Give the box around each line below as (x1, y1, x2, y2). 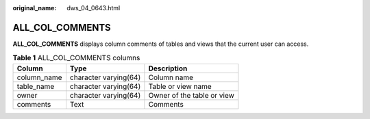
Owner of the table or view (148, 90, 234, 100)
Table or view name (148, 81, 212, 91)
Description (148, 64, 188, 73)
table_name (16, 81, 55, 91)
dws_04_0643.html (66, 4, 121, 12)
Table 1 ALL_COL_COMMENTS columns (12, 53, 140, 63)
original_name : (12, 4, 57, 12)
